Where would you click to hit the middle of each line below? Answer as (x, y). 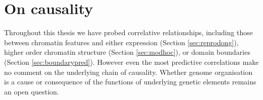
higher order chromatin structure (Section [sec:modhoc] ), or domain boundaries (127, 52)
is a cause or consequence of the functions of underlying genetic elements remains (130, 82)
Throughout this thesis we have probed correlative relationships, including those (129, 32)
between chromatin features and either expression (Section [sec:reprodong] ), (121, 42)
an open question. (32, 91)
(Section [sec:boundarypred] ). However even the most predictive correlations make (131, 62)
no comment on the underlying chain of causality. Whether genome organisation (128, 72)
